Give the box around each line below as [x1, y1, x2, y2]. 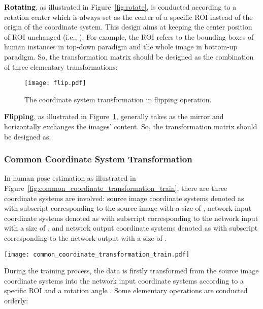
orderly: [4, 295, 28, 305]
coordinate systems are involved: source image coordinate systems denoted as [4, 192, 244, 203]
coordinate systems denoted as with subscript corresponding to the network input [4, 212, 258, 223]
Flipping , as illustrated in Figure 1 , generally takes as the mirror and [4, 111, 224, 122]
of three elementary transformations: [4, 61, 118, 72]
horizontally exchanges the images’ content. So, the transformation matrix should [4, 121, 257, 131]
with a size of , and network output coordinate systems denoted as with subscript [4, 222, 258, 233]
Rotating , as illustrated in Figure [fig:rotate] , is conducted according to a [4, 2, 237, 12]
